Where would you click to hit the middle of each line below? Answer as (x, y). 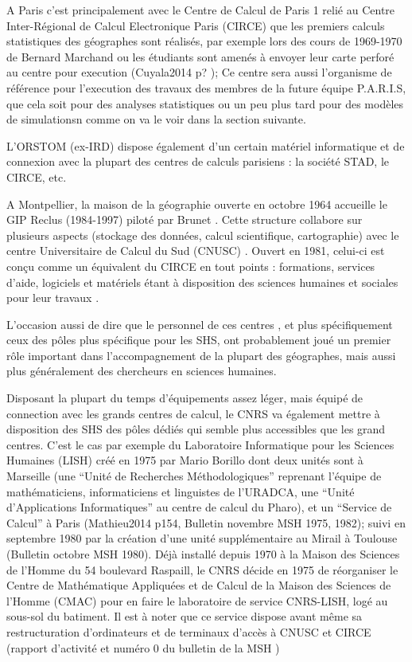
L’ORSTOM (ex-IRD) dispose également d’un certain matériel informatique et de (206, 145)
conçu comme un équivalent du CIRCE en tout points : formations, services (191, 266)
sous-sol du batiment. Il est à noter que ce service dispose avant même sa (185, 616)
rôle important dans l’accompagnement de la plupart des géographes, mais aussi (201, 355)
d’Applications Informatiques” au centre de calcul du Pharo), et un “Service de (199, 507)
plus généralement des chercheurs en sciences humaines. (142, 371)
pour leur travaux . (53, 298)
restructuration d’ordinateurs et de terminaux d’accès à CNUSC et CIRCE (189, 631)
